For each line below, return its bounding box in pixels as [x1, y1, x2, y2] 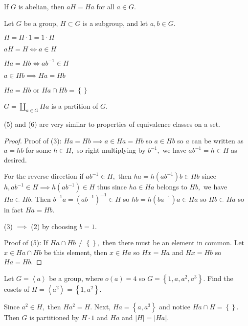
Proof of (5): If [4, 237, 48, 248]
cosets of [4, 283, 29, 294]
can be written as [191, 135, 244, 145]
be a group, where [49, 273, 103, 283]
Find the [207, 273, 233, 283]
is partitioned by [29, 312, 79, 322]
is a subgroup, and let [83, 18, 148, 28]
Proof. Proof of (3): [4, 135, 62, 145]
